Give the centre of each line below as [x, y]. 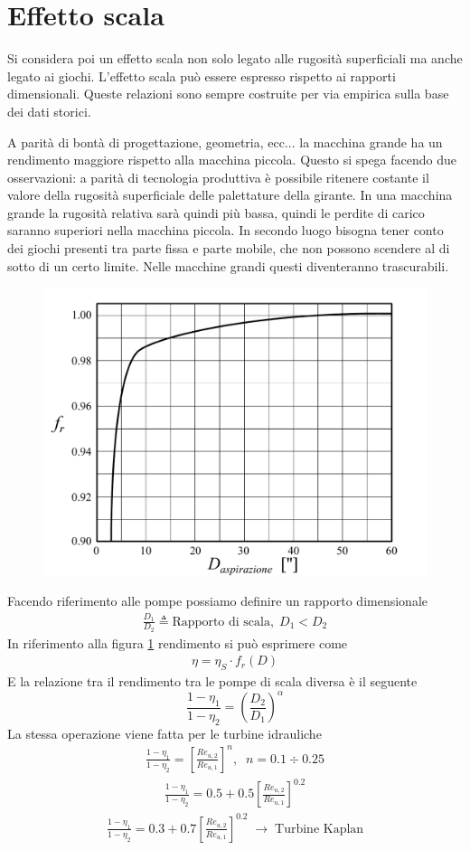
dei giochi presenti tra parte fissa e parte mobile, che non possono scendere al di [229, 248]
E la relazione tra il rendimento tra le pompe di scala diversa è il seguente [212, 681]
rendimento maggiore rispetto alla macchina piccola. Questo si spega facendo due [232, 160]
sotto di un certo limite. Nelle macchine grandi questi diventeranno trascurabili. [228, 265]
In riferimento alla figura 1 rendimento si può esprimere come [178, 642]
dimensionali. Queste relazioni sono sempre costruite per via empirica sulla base [228, 94]
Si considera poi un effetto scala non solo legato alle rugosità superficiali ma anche [235, 58]
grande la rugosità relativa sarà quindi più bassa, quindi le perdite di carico [216, 212]
